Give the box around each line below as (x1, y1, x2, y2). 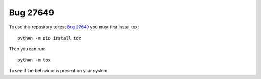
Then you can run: (9, 46, 45, 52)
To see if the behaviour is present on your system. (9, 68, 109, 74)
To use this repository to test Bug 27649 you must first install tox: (9, 24, 139, 30)
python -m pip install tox (17, 35, 82, 40)
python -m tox (17, 57, 51, 63)
